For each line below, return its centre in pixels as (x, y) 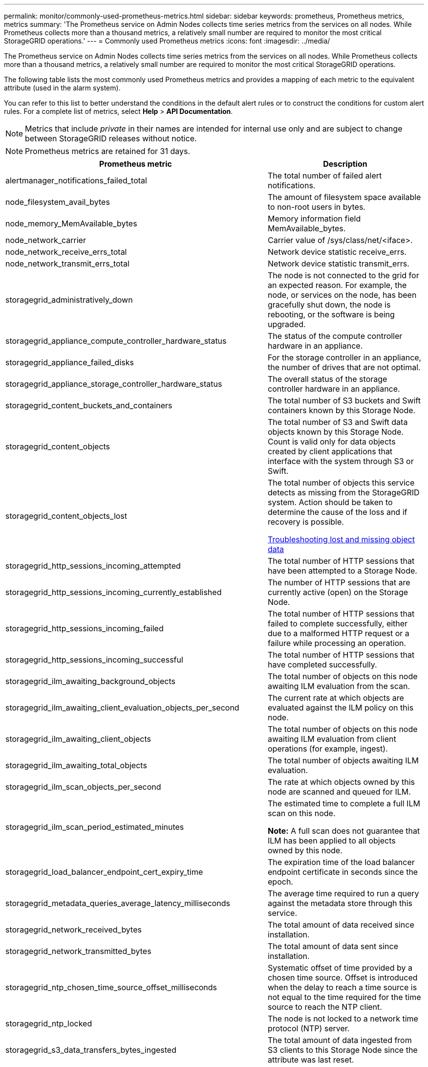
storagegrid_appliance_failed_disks (70, 362)
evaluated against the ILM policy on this (341, 708)
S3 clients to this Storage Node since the (343, 1050)
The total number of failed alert (325, 176)
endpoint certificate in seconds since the (343, 872)
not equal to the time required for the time (344, 997)
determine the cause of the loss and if (338, 512)
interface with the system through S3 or (341, 461)
